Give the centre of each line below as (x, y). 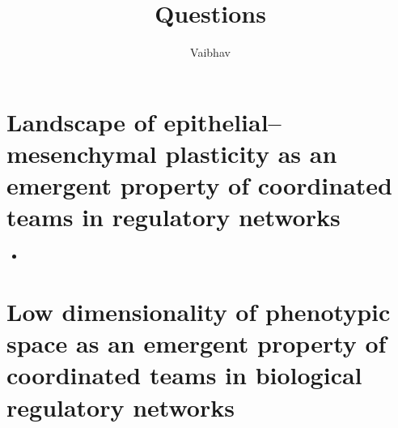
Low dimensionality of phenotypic (199, 311)
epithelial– (222, 121)
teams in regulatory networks (174, 217)
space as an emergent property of (197, 343)
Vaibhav (210, 52)
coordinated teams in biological (184, 375)
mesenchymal (82, 153)
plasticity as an (251, 153)
